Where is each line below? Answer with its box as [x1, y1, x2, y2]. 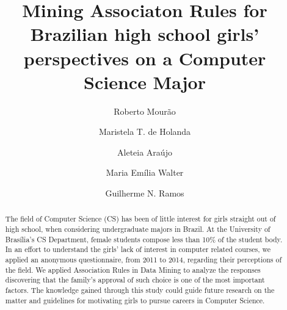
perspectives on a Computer [23, 45, 266, 70]
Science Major [84, 69, 206, 94]
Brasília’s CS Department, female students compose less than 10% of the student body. [5, 234, 283, 244]
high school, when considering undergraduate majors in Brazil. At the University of [5, 224, 271, 234]
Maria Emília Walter [106, 166, 184, 179]
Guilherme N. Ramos [105, 187, 184, 200]
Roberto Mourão [114, 104, 176, 117]
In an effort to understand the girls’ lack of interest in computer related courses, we [5, 244, 271, 254]
